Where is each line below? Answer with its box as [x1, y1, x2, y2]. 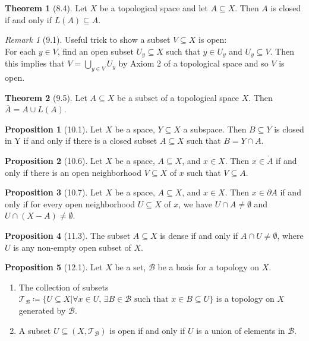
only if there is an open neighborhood [5, 166, 142, 178]
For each [5, 45, 36, 57]
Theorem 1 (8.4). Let [5, 2, 87, 14]
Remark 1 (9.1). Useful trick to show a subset [5, 33, 171, 46]
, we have [178, 197, 212, 210]
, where [277, 229, 304, 241]
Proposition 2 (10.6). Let [5, 154, 103, 166]
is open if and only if [109, 324, 185, 336]
